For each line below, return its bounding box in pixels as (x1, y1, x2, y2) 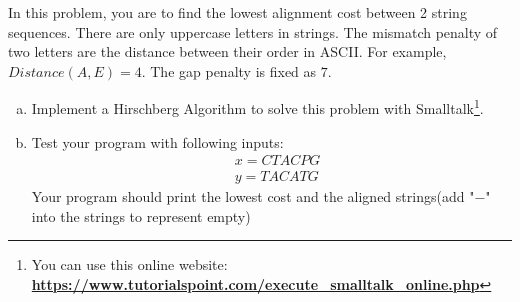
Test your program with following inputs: (31, 131, 284, 152)
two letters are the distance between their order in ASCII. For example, (8, 41, 447, 62)
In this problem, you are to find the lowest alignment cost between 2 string (8, 2, 467, 22)
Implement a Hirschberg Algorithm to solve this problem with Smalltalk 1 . (31, 95, 484, 119)
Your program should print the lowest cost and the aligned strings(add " (31, 186, 475, 207)
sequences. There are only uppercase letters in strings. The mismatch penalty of (8, 21, 498, 42)
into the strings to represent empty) (31, 205, 251, 226)
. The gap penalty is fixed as (141, 60, 317, 81)
